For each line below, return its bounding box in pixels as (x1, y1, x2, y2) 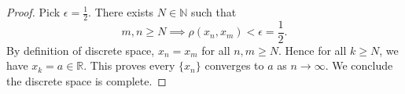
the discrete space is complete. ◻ (6, 73, 167, 89)
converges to (204, 57, 264, 74)
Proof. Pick (6, 4, 61, 20)
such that (190, 4, 237, 20)
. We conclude (325, 57, 393, 74)
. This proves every (83, 57, 175, 74)
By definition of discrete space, (6, 42, 155, 58)
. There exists (88, 4, 154, 20)
